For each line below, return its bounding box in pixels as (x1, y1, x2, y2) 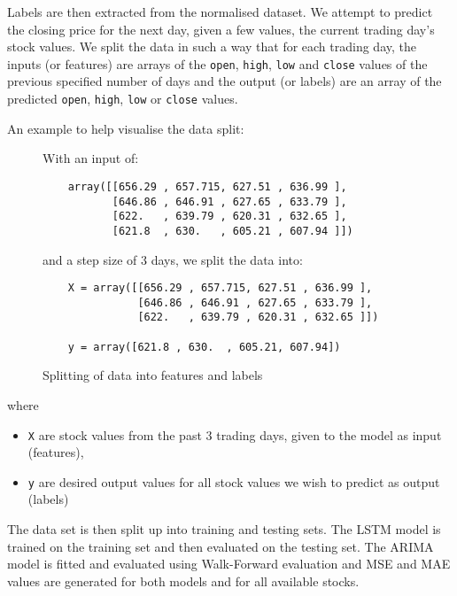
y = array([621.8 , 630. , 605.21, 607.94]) (67, 340, 341, 353)
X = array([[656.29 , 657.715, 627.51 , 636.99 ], (67, 282, 373, 295)
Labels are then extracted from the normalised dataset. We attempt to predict (7, 3, 433, 20)
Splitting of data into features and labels (43, 366, 263, 384)
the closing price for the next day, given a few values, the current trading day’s (7, 19, 435, 38)
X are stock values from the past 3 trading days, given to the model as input (27, 425, 442, 444)
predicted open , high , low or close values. (7, 89, 238, 108)
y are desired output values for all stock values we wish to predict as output (27, 472, 440, 491)
